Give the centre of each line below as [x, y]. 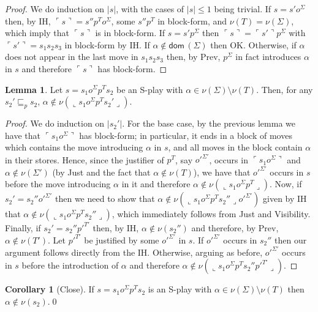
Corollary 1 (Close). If [50, 289]
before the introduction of [70, 265]
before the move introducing [58, 184]
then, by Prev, [193, 57]
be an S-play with [150, 89]
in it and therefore [156, 184]
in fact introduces [268, 57]
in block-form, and [192, 20]
